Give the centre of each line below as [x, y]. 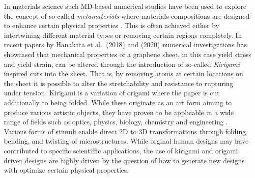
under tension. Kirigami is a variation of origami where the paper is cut [112, 93]
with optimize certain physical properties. [67, 170]
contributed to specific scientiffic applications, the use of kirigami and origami [121, 150]
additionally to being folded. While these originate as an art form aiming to [118, 102]
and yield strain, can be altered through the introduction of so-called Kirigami [122, 64]
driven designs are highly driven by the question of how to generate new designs [124, 160]
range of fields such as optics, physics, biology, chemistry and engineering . [116, 122]
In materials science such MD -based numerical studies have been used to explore [125, 6]
